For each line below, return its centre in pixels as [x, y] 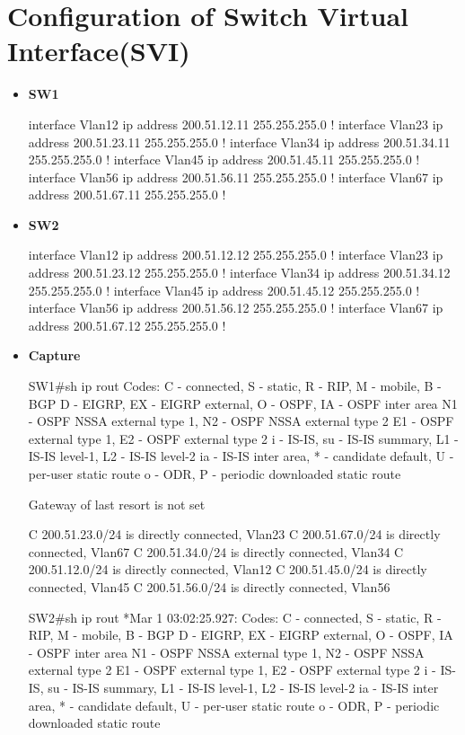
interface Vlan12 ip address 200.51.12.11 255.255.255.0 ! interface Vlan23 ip [236, 124]
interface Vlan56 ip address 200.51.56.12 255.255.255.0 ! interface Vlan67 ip [236, 308]
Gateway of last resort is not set [117, 504]
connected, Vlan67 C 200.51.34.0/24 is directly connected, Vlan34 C [216, 551]
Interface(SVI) [99, 51]
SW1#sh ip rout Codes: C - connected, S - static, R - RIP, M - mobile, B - [235, 386]
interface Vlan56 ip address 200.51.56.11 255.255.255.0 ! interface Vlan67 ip [236, 177]
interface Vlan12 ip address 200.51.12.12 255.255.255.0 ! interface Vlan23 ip [236, 255]
